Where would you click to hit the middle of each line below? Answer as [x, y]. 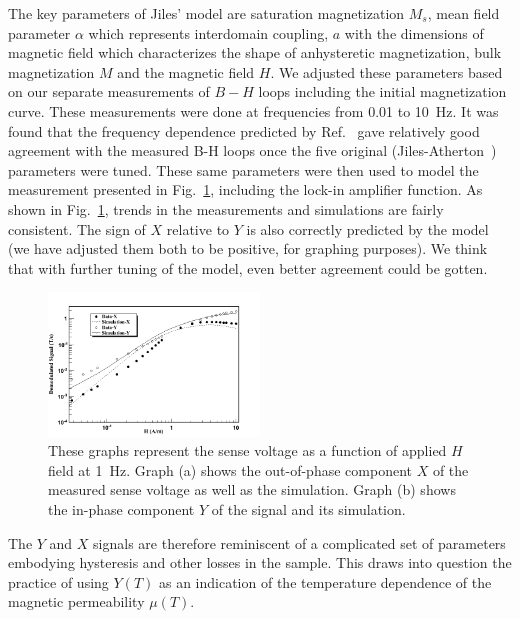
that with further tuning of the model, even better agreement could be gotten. [248, 267]
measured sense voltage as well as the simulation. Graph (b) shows [252, 489]
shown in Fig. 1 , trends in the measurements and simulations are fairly [226, 208]
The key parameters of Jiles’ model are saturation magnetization [206, 13]
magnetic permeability [76, 601]
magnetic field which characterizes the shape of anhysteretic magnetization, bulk [255, 52]
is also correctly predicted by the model [367, 228]
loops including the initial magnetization [382, 91]
